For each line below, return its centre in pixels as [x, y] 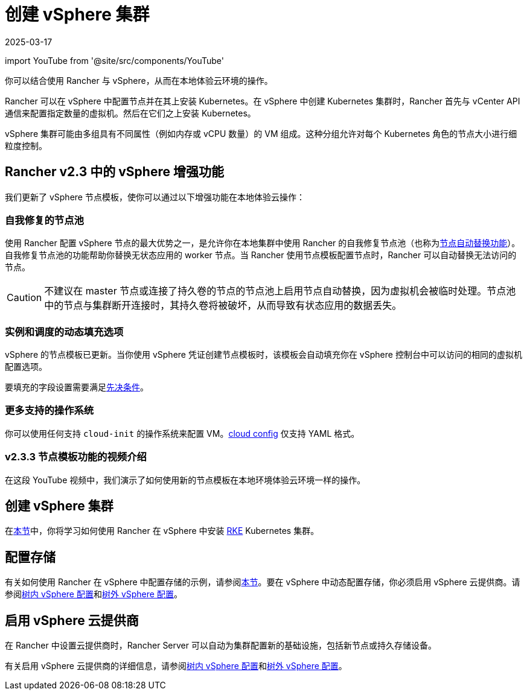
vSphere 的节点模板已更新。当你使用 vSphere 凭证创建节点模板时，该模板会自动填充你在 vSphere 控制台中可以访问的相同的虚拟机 [263, 355]
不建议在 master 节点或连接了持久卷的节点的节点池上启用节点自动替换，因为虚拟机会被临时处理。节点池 [280, 291]
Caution [24, 298]
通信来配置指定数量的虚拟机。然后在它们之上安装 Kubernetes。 [130, 113]
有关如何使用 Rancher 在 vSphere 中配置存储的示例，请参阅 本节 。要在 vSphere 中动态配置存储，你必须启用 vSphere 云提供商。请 [263, 582]
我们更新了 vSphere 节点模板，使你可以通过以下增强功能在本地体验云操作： [155, 197]
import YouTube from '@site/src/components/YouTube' [115, 60]
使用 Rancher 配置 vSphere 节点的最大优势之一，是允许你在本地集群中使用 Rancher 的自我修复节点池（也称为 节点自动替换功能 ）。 [263, 243]
